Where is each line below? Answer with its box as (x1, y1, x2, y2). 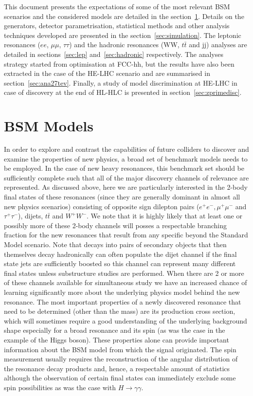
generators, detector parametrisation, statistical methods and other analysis (4, 20, 230, 31)
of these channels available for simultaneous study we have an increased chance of (4, 277, 247, 288)
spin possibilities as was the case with (4, 382, 116, 392)
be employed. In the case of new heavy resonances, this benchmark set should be (4, 163, 244, 173)
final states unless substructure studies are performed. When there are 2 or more (4, 268, 244, 278)
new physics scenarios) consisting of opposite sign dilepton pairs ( (4, 201, 199, 211)
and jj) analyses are (189, 39, 247, 50)
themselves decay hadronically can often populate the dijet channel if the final (4, 249, 237, 259)
